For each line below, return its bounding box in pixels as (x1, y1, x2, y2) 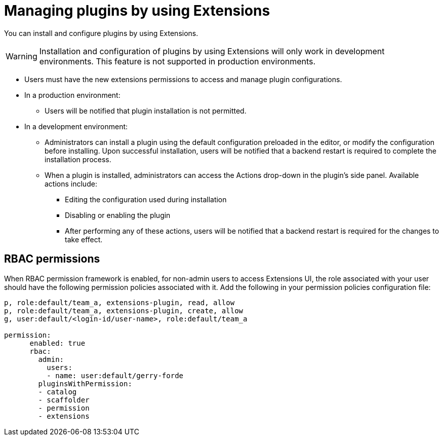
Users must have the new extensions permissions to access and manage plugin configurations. (24, 75, 342, 84)
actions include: (45, 179, 97, 188)
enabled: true (29, 339, 86, 347)
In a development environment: (24, 122, 128, 131)
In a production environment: (24, 90, 120, 99)
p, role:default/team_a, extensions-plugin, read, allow (4, 298, 235, 307)
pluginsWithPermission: (38, 379, 132, 388)
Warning (6, 51, 37, 61)
